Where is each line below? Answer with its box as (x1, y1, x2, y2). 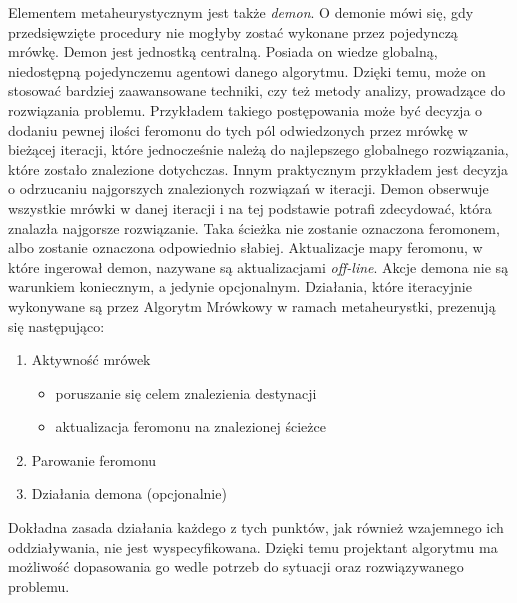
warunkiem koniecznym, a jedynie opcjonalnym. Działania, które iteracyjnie (8, 276, 472, 297)
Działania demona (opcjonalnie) (31, 483, 227, 504)
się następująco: (8, 315, 105, 336)
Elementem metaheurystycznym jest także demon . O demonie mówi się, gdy (8, 2, 474, 22)
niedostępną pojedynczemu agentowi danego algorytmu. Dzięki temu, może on (8, 60, 486, 81)
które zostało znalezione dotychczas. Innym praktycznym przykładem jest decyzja (8, 158, 509, 179)
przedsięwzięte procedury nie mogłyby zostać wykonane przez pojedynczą (8, 21, 458, 42)
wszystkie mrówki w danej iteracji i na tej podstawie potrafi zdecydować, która (8, 197, 492, 218)
